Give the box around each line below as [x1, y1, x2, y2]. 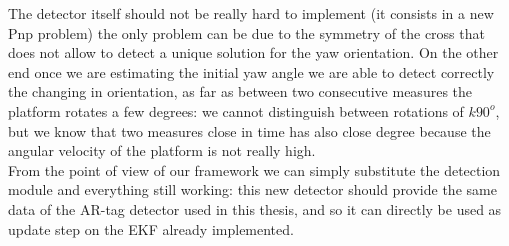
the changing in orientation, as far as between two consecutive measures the [8, 81, 473, 102]
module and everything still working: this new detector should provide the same [8, 179, 497, 200]
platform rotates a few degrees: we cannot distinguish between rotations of [8, 100, 464, 121]
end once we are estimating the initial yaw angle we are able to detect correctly [8, 61, 495, 82]
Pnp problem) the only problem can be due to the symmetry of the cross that [8, 22, 485, 43]
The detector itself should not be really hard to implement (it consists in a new [8, 3, 494, 23]
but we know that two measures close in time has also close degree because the [8, 120, 491, 141]
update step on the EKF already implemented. [8, 218, 294, 239]
